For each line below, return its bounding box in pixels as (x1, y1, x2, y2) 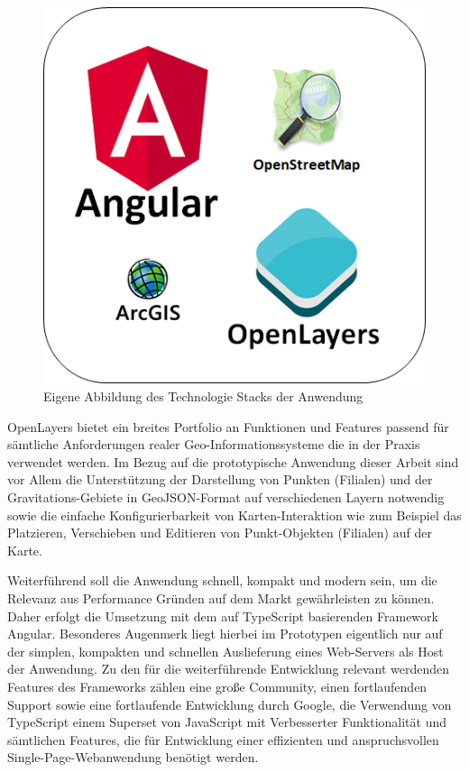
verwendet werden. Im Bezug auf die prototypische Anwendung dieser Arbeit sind (7, 452, 459, 471)
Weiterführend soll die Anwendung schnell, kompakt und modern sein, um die (7, 571, 437, 590)
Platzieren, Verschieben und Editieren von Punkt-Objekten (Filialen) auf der (7, 523, 432, 542)
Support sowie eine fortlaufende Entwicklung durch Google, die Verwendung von (7, 694, 452, 713)
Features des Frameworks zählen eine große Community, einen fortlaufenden (7, 676, 428, 695)
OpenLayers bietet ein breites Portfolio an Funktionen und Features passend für (7, 417, 449, 436)
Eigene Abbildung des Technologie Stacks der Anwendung (43, 387, 363, 406)
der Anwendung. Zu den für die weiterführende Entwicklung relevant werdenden (7, 659, 450, 678)
